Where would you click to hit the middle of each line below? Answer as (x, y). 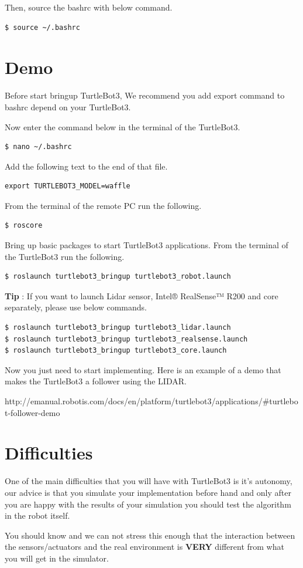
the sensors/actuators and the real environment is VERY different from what (144, 547)
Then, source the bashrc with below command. (89, 7)
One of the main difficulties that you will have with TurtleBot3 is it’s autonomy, (149, 481)
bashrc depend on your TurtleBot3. (68, 107)
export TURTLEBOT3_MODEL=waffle (68, 186)
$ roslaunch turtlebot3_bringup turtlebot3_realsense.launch (126, 339)
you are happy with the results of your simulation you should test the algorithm (148, 504)
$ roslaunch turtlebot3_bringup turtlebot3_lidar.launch (118, 328)
